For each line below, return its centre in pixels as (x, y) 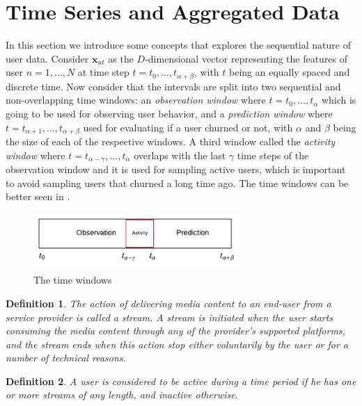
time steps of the (273, 155)
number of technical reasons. (66, 358)
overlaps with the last (180, 155)
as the (121, 58)
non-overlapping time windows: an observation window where (136, 100)
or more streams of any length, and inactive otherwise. (122, 395)
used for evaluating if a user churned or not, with (188, 127)
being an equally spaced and (290, 72)
